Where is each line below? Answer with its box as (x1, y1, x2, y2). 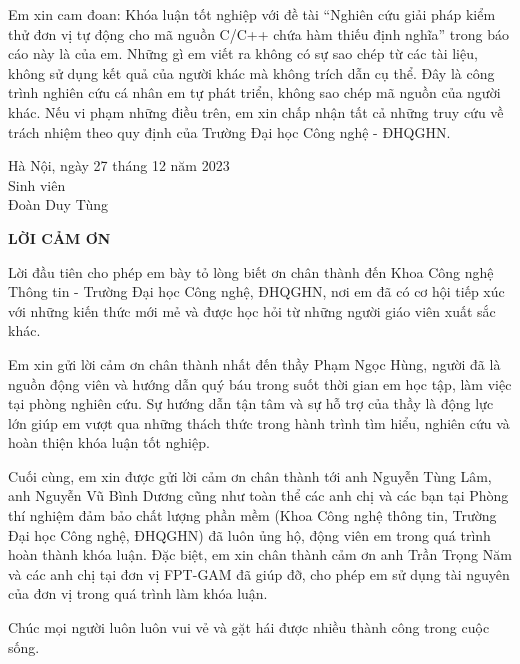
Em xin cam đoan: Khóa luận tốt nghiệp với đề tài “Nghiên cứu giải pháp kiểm (8, 4, 496, 24)
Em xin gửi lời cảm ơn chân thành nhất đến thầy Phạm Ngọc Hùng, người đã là (8, 353, 501, 374)
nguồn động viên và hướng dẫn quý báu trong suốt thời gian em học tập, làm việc (8, 373, 512, 394)
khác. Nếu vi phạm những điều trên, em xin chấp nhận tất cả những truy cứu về (8, 101, 504, 122)
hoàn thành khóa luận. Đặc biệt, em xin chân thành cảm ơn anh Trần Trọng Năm (8, 544, 512, 565)
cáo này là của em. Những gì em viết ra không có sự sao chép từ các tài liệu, (8, 43, 478, 64)
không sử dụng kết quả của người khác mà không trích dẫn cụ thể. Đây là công (8, 62, 495, 83)
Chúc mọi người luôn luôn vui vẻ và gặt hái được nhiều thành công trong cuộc (8, 617, 490, 638)
